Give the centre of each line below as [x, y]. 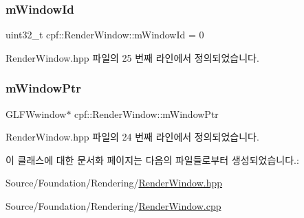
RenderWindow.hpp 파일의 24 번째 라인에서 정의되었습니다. [132, 137]
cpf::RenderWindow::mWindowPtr [146, 113]
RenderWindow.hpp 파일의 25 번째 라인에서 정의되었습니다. [132, 57]
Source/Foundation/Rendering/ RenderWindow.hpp [114, 183]
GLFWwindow [36, 113]
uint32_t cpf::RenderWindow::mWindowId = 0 [105, 35]
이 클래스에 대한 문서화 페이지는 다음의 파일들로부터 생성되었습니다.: [152, 159]
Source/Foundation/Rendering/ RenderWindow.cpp [113, 206]
